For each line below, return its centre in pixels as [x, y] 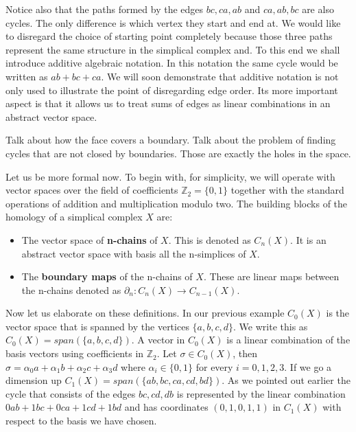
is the [338, 313]
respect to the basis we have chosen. [81, 421]
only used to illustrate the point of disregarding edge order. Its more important [172, 90]
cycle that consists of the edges [71, 393]
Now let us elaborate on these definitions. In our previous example [145, 313]
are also [318, 9]
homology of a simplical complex [74, 217]
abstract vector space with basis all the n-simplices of [134, 253]
